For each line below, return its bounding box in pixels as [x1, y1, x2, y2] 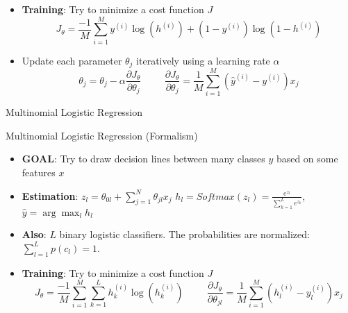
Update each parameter [22, 53, 122, 67]
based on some [276, 151, 338, 166]
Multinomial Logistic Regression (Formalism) [6, 128, 198, 142]
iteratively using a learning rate [136, 53, 270, 67]
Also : [22, 227, 47, 242]
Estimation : [22, 188, 78, 203]
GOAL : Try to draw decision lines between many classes [22, 151, 265, 166]
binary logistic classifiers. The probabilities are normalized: [59, 227, 310, 242]
